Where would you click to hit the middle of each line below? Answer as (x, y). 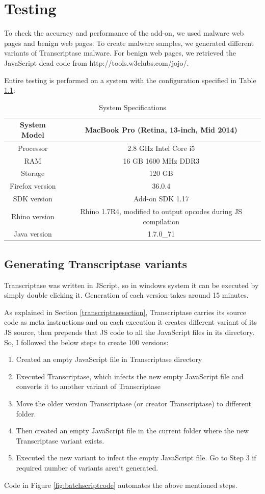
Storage (33, 173)
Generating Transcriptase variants (96, 263)
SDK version (33, 199)
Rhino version (33, 216)
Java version (33, 234)
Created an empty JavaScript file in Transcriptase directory (109, 359)
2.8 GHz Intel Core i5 (161, 148)
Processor (33, 148)
